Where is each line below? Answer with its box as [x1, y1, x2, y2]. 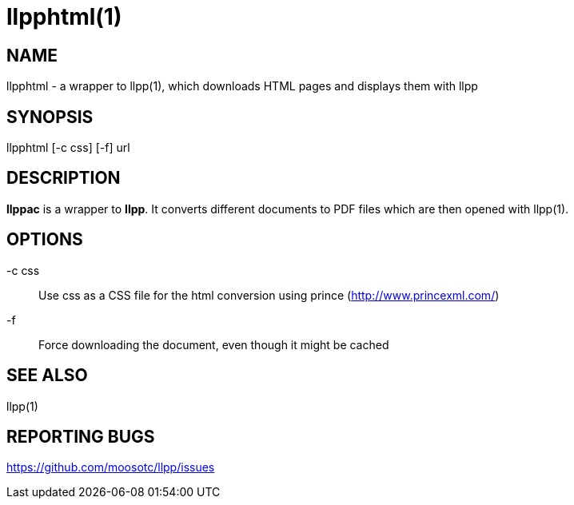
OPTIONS [6, 229, 83, 250]
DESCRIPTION [6, 168, 121, 189]
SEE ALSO [6, 365, 88, 386]
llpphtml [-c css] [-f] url [6, 141, 130, 155]
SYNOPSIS [6, 106, 94, 127]
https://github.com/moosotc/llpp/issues [6, 460, 215, 475]
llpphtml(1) [6, 3, 122, 30]
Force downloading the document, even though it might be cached [38, 337, 389, 352]
